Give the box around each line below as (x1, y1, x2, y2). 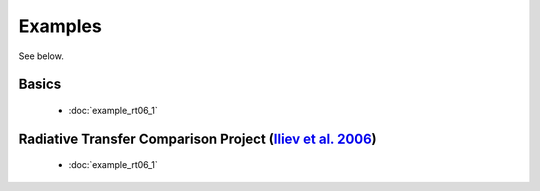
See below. (18, 50, 64, 62)
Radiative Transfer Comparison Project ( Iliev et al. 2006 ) (18, 130, 377, 147)
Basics (18, 76, 62, 93)
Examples (18, 15, 102, 37)
